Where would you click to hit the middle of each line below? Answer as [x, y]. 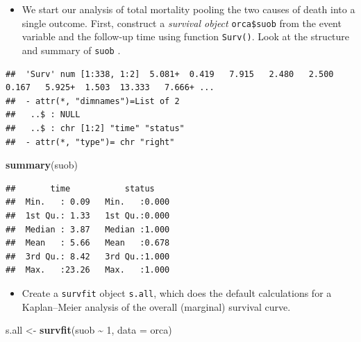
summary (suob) [42, 165]
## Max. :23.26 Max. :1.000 [88, 270]
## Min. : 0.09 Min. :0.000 [88, 202]
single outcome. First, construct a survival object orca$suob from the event [182, 23]
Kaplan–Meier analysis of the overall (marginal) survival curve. [156, 306]
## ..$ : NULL [43, 115]
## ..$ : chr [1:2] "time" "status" [95, 128]
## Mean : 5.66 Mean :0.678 [88, 243]
